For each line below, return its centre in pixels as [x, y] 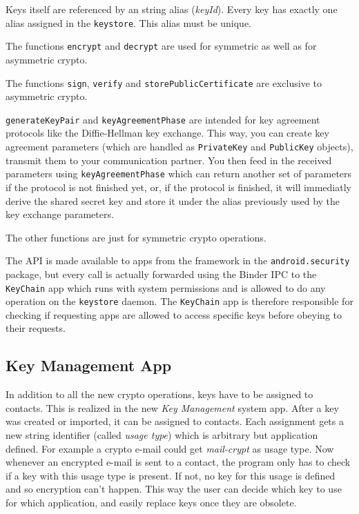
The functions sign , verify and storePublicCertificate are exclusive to [164, 82]
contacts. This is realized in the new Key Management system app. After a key [172, 407]
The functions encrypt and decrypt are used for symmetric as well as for [161, 46]
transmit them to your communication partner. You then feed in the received [169, 160]
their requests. [36, 328]
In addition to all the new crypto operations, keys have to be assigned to [159, 394]
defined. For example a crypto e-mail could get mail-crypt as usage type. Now [170, 448]
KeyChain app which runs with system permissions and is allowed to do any [166, 287]
